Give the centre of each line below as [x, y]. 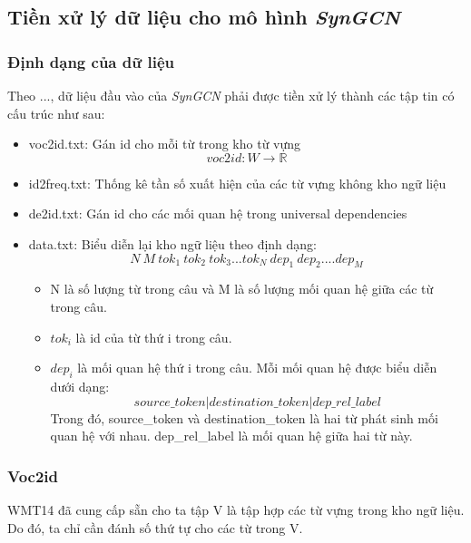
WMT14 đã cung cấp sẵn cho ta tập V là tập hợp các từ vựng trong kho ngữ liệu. [236, 509]
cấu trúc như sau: [56, 113]
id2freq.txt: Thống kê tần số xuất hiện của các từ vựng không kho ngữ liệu [237, 183]
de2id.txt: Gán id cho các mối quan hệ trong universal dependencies [218, 213]
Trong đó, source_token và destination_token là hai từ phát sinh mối [244, 417]
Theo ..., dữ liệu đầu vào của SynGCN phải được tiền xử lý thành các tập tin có [231, 95]
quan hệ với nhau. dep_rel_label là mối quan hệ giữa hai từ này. [231, 436]
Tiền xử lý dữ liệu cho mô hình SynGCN [204, 17]
